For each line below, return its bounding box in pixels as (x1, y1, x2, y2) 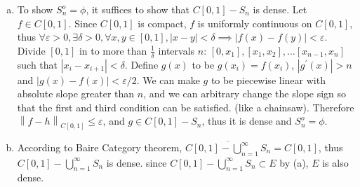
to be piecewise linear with (211, 72, 326, 87)
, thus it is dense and (201, 113, 292, 128)
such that (17, 57, 58, 71)
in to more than (79, 43, 147, 57)
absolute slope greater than (17, 86, 135, 101)
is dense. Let (253, 2, 307, 16)
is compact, (138, 15, 187, 30)
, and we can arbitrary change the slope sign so (143, 86, 347, 101)
